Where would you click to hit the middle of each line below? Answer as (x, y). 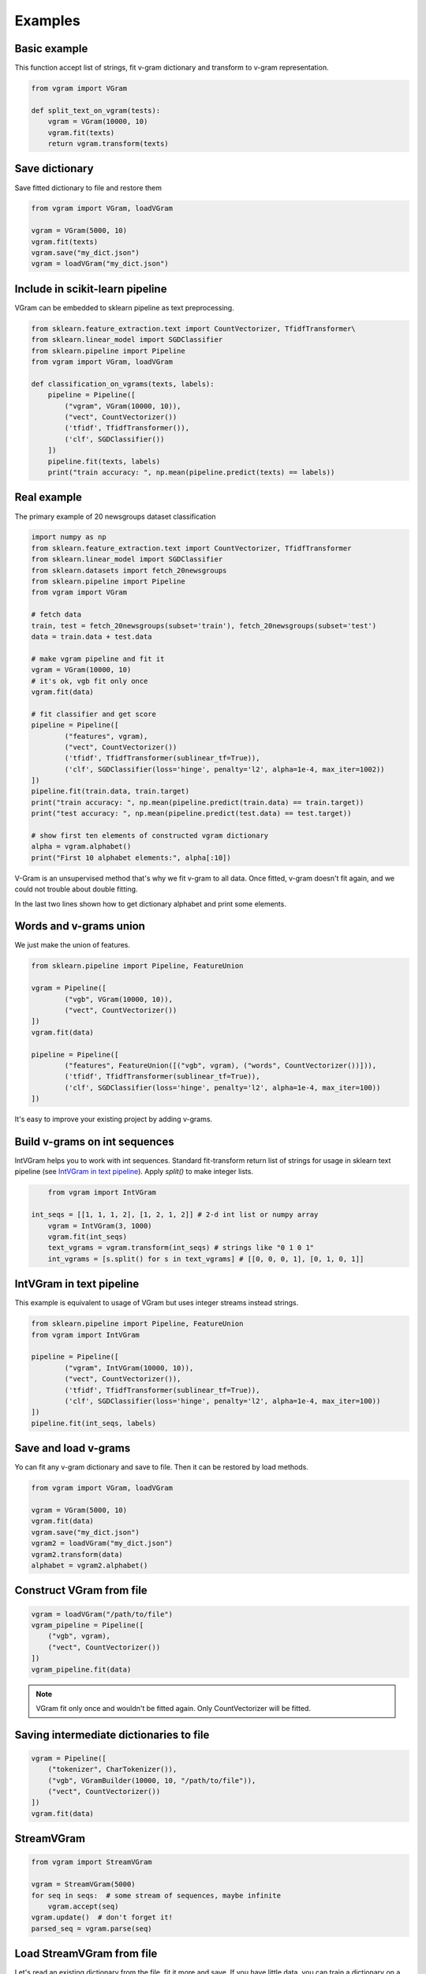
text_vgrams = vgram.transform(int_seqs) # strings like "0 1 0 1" (181, 1248)
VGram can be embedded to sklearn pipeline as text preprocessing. (124, 307)
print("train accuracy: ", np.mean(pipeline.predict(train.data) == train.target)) (198, 802)
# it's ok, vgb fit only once (90, 681)
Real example (49, 497)
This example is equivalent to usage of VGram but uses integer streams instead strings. (157, 1303)
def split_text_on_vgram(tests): (96, 110)
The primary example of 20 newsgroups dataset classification (115, 516)
